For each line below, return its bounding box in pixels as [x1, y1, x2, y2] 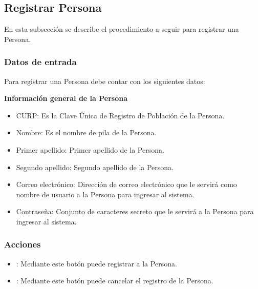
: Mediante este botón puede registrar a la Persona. [16, 258, 177, 269]
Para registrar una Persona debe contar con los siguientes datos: [4, 75, 205, 86]
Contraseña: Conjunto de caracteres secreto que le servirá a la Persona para [16, 206, 254, 217]
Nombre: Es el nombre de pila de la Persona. [16, 127, 157, 138]
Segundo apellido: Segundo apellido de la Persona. [16, 161, 174, 172]
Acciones [4, 238, 41, 251]
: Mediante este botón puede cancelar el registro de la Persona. [16, 275, 213, 286]
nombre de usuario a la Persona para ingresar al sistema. [16, 189, 195, 199]
